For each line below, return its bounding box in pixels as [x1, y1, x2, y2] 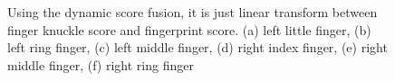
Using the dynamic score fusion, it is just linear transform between [7, 3, 378, 21]
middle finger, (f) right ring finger [7, 55, 194, 74]
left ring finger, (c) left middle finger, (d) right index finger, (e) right [7, 38, 388, 57]
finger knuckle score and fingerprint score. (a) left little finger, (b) [7, 20, 371, 39]
